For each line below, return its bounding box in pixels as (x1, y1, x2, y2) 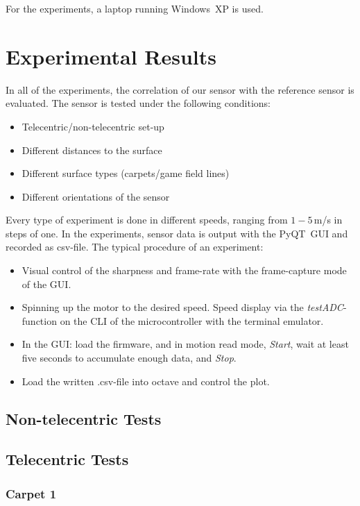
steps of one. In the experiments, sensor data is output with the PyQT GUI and (6, 226, 348, 240)
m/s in (314, 212, 343, 227)
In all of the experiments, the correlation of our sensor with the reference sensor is (6, 82, 354, 96)
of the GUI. (22, 276, 71, 291)
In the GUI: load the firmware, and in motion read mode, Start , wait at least (22, 337, 349, 351)
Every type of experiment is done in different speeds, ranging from (6, 212, 288, 227)
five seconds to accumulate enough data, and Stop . (22, 351, 237, 365)
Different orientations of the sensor (22, 189, 170, 203)
